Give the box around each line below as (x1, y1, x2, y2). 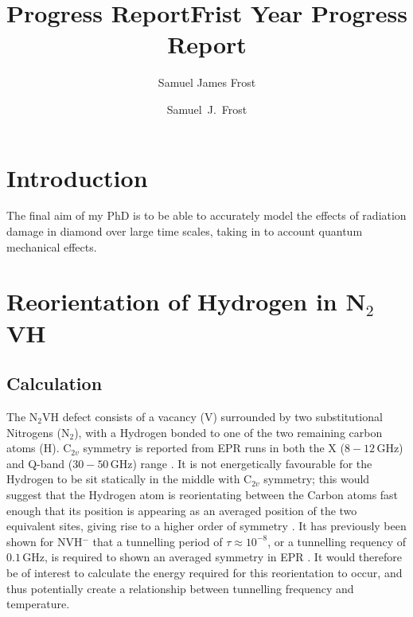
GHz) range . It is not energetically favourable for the (110, 455, 372, 471)
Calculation (6, 371, 103, 396)
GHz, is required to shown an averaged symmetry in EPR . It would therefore (22, 549, 402, 565)
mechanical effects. (6, 238, 97, 255)
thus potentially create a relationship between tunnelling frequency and (6, 580, 354, 596)
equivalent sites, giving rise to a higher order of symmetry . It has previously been (6, 517, 407, 534)
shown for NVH (6, 533, 83, 549)
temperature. (6, 596, 70, 612)
